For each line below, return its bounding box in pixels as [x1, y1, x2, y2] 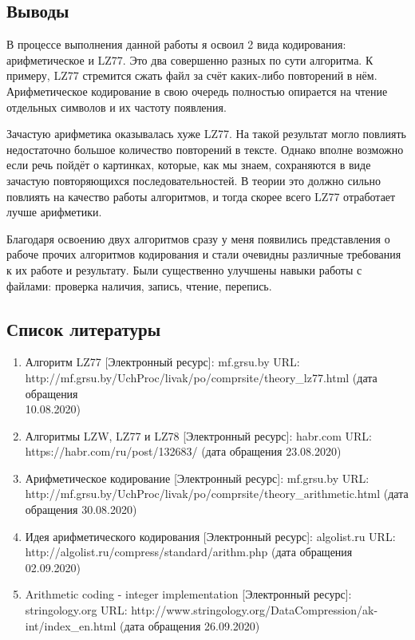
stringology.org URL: [25, 602, 128, 618]
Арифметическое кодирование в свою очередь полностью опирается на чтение [6, 82, 388, 99]
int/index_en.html [25, 617, 117, 634]
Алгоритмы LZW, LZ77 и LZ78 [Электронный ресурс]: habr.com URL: [25, 427, 372, 444]
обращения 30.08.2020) [25, 501, 137, 518]
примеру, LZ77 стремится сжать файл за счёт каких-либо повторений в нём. [6, 67, 377, 84]
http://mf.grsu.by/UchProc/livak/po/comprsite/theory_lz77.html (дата [25, 369, 377, 385]
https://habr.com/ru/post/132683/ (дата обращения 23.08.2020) [25, 443, 342, 460]
